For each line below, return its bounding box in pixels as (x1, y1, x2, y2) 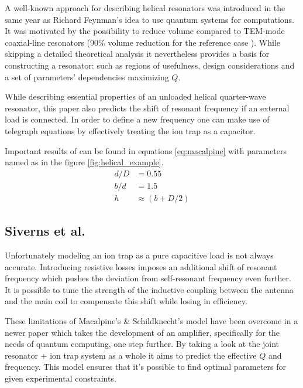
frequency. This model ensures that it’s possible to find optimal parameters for (5, 360, 287, 373)
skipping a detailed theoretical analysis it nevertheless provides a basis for (5, 47, 270, 60)
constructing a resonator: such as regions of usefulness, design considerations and (5, 59, 295, 71)
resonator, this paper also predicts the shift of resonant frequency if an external (5, 101, 290, 114)
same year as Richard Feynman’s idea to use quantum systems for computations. (5, 13, 294, 25)
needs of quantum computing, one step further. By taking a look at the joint (5, 338, 280, 350)
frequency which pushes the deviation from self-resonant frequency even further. (5, 272, 291, 284)
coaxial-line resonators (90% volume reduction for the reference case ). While (5, 36, 280, 48)
